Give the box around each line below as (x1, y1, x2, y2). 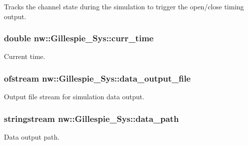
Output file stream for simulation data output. (4, 91, 144, 102)
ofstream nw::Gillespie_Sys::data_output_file (4, 72, 191, 84)
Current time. (4, 51, 45, 61)
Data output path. (4, 132, 60, 142)
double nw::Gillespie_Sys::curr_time (4, 32, 154, 44)
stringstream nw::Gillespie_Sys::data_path (4, 112, 179, 124)
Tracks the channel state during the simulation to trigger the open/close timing (4, 1, 244, 11)
